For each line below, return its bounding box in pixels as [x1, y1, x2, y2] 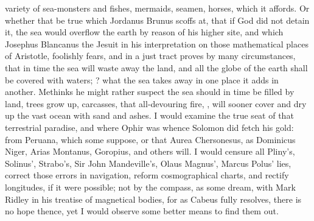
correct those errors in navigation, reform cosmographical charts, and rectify [5, 169, 289, 181]
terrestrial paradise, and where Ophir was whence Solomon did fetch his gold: [5, 121, 294, 133]
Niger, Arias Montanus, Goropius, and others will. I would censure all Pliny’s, [5, 145, 295, 158]
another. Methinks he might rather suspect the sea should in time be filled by [5, 85, 295, 98]
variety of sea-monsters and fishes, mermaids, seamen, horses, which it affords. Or [5, 2, 310, 14]
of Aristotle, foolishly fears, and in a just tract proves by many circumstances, [5, 49, 296, 62]
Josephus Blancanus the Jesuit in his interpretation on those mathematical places [5, 37, 309, 50]
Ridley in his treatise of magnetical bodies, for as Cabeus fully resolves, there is [5, 192, 302, 205]
